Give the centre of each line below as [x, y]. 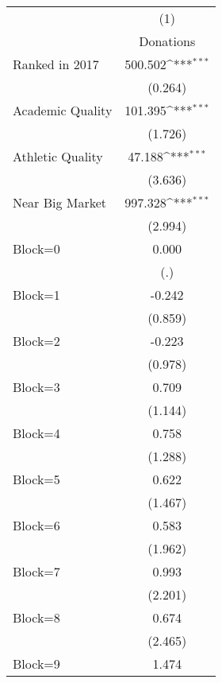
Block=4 [36, 433]
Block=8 [36, 617]
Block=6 [36, 525]
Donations [167, 41]
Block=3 [36, 387]
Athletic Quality [58, 156]
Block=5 [36, 479]
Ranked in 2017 [56, 64]
